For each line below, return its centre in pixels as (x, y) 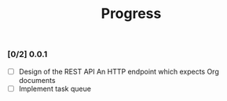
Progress (131, 14)
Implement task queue (55, 88)
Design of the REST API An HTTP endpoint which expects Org (119, 71)
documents (37, 80)
